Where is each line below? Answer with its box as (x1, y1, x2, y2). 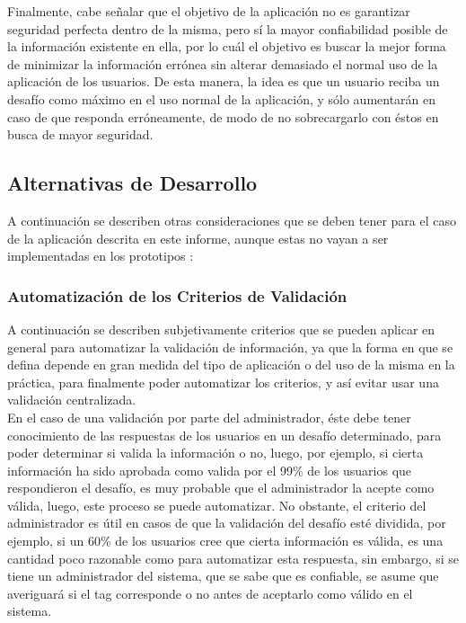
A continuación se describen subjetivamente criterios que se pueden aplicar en (7, 319, 435, 338)
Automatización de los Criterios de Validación (7, 284, 347, 307)
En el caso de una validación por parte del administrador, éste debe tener (7, 407, 411, 426)
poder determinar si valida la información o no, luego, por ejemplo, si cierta (7, 443, 424, 462)
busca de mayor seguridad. (7, 125, 154, 144)
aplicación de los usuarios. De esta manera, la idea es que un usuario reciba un (7, 72, 440, 91)
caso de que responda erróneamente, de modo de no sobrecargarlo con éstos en (7, 107, 439, 126)
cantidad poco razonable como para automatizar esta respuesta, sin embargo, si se (7, 548, 460, 567)
